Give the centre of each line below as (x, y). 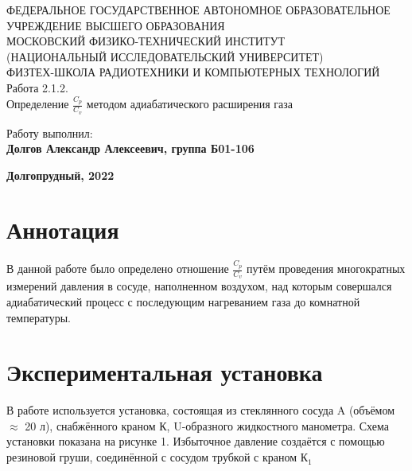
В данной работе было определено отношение (118, 269)
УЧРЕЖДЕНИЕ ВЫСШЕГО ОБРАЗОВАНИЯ (116, 25)
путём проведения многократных (326, 269)
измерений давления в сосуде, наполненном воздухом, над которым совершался (199, 286)
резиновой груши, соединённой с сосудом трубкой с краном (152, 457)
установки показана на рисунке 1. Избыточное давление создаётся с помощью (196, 441)
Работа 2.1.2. (37, 87)
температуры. (39, 317)
